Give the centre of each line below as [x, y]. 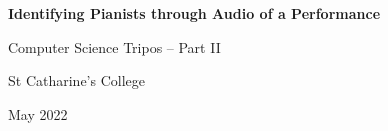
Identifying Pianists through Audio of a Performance [194, 13]
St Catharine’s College [77, 80]
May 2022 [38, 113]
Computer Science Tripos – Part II [114, 46]
